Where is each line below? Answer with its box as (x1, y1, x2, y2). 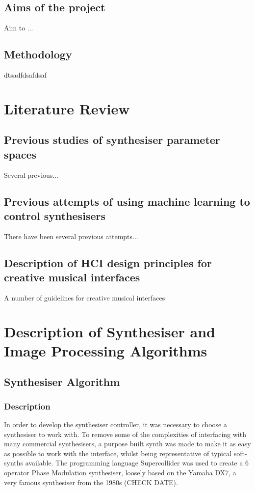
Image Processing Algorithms (4, 340, 207, 360)
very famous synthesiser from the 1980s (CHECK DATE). (4, 477, 178, 487)
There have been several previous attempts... (4, 231, 138, 241)
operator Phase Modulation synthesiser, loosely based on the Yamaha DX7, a (4, 467, 236, 478)
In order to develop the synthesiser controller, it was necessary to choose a (4, 419, 227, 430)
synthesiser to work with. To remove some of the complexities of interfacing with (4, 429, 246, 439)
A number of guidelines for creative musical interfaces (4, 292, 165, 302)
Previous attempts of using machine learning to (4, 193, 250, 209)
